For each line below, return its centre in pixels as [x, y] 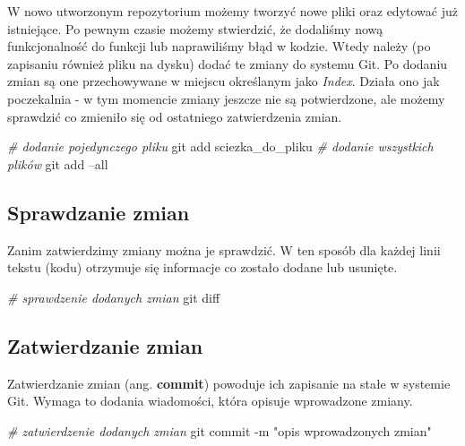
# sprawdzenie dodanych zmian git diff [114, 297]
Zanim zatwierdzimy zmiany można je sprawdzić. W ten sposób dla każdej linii [224, 249]
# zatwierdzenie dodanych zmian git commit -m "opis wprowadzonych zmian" [220, 430]
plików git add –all [58, 163]
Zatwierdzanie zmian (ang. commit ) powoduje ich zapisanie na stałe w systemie [229, 383]
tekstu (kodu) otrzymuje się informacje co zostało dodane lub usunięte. [202, 267]
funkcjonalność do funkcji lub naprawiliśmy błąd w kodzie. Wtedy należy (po [219, 46]
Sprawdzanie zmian [99, 212]
